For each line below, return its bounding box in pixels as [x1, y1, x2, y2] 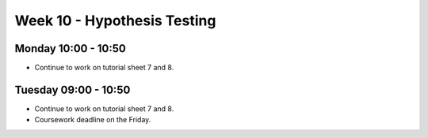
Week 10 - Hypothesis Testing [14, 12, 216, 29]
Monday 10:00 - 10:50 [14, 42, 126, 55]
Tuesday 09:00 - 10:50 [14, 83, 131, 96]
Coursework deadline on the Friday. [34, 115, 151, 125]
